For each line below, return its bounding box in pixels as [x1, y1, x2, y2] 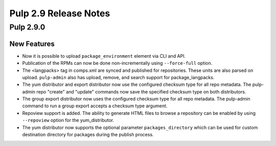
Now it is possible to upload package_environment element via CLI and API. [22, 53, 186, 59]
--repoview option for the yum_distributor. [22, 117, 114, 124]
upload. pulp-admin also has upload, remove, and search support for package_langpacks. [22, 74, 215, 80]
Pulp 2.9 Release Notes [9, 8, 110, 19]
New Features [9, 39, 55, 48]
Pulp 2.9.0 [9, 22, 45, 32]
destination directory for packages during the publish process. [22, 132, 154, 138]
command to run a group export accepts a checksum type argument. [22, 103, 168, 109]
